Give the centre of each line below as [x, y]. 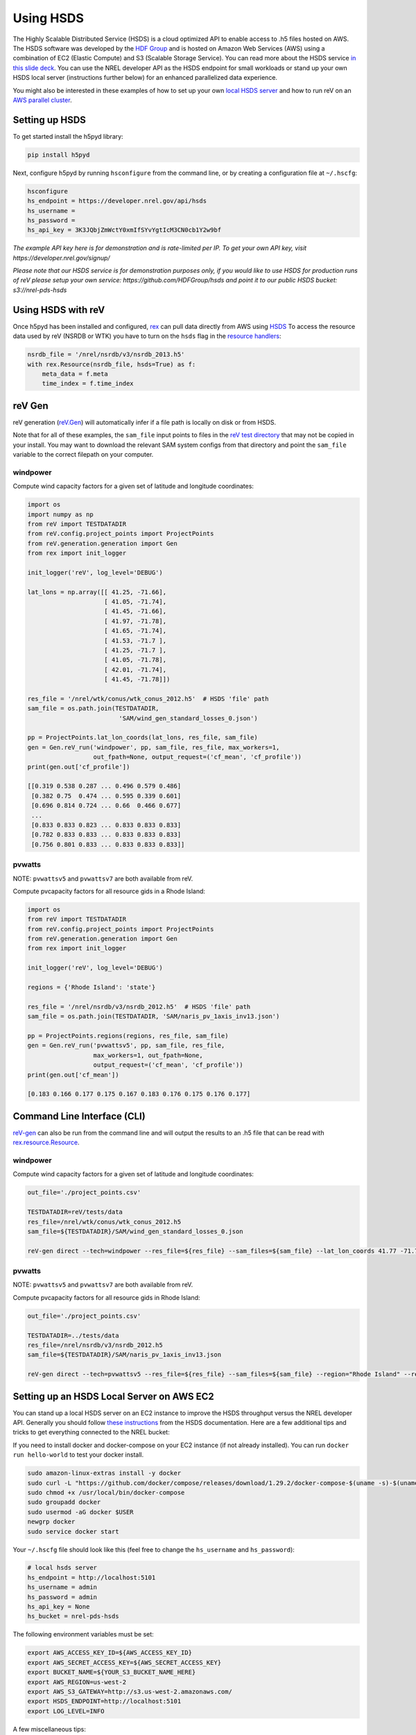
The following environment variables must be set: [83, 1634]
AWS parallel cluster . [42, 100]
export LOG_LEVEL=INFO [66, 1711]
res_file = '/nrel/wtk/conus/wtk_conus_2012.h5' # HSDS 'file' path [148, 699]
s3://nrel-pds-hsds [40, 290]
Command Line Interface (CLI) [79, 1116]
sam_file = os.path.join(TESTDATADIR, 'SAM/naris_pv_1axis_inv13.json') [154, 1016]
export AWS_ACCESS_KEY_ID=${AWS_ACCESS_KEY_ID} [110, 1653]
